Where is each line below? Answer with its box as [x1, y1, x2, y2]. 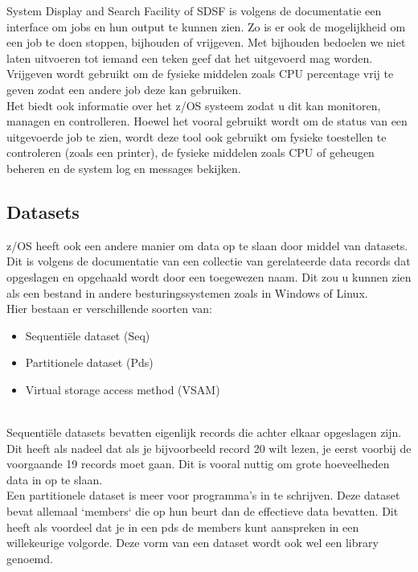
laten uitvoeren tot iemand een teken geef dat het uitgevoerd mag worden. [6, 49, 373, 66]
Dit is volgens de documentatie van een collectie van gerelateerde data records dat [6, 253, 411, 270]
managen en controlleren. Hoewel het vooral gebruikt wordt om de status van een [6, 113, 408, 130]
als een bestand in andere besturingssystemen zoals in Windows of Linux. [6, 284, 368, 301]
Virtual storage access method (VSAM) [25, 381, 220, 397]
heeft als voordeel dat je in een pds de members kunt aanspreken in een [6, 518, 359, 535]
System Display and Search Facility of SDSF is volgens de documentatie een [6, 2, 382, 19]
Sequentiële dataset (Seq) [25, 327, 150, 344]
